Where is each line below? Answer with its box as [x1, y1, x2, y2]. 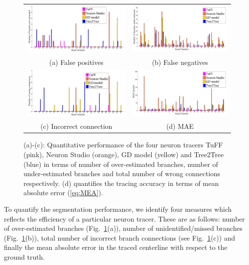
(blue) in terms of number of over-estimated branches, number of [23, 159, 218, 169]
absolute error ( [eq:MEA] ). [23, 187, 103, 198]
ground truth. [4, 251, 45, 262]
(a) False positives [49, 57, 104, 67]
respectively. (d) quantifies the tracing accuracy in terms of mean [23, 178, 219, 188]
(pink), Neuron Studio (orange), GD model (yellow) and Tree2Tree [23, 149, 224, 160]
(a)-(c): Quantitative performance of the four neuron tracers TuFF [23, 140, 223, 150]
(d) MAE [166, 121, 194, 131]
